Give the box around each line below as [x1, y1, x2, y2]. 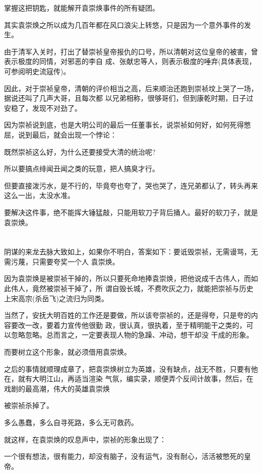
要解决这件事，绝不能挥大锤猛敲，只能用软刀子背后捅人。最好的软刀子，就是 [4, 207, 258, 217]
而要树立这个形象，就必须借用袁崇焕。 [4, 347, 131, 357]
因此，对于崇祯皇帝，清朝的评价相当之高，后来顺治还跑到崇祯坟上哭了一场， [4, 83, 258, 93]
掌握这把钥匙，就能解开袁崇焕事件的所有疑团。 [4, 3, 159, 13]
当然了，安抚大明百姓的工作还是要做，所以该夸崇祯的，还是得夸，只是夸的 [4, 310, 251, 320]
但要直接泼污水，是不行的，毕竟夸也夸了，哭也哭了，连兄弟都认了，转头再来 [4, 180, 258, 190]
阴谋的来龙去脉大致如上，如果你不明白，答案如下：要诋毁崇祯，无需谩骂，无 [4, 246, 258, 257]
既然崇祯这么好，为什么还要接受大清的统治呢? [4, 146, 156, 157]
